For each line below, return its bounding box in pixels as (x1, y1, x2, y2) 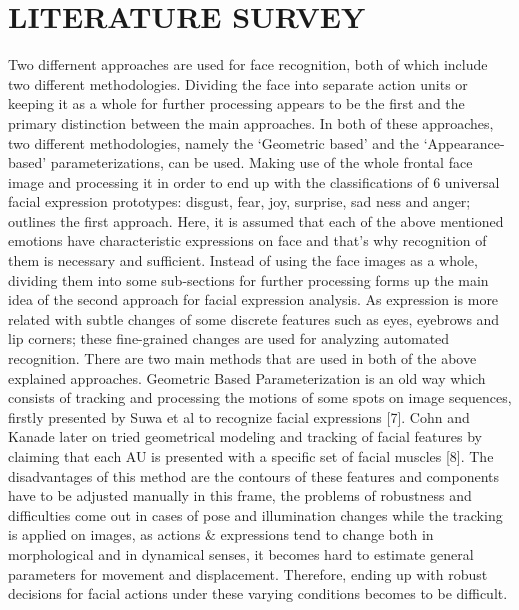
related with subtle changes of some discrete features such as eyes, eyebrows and (8, 308, 500, 329)
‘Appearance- (423, 132, 505, 153)
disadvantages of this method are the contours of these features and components (8, 465, 500, 486)
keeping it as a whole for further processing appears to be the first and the (8, 93, 465, 114)
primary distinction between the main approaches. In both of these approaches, (8, 112, 494, 133)
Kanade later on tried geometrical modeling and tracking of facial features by (8, 426, 482, 447)
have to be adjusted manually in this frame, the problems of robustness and (8, 485, 472, 506)
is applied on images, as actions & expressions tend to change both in (8, 524, 434, 545)
